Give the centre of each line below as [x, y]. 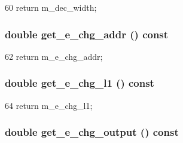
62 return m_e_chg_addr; [54, 56]
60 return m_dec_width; [51, 7]
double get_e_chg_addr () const [87, 34]
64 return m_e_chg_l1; [49, 105]
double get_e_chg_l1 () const [80, 83]
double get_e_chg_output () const [92, 132]
